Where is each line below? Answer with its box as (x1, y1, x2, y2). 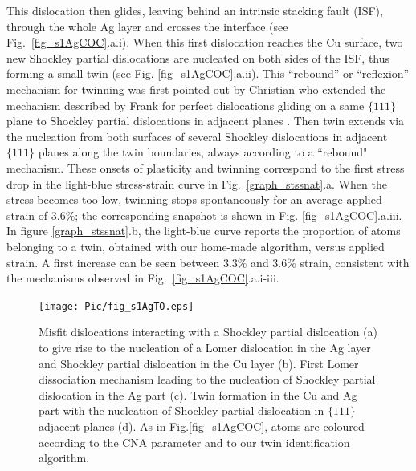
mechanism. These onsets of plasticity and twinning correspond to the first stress (6, 159, 405, 176)
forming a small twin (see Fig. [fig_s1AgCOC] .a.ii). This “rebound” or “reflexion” (6, 65, 410, 82)
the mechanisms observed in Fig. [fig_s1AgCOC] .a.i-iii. (6, 270, 279, 286)
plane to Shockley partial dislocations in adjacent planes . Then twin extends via (6, 112, 405, 129)
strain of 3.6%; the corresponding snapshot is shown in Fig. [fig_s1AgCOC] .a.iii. (6, 206, 402, 223)
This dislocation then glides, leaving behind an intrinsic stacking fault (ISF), (6, 2, 383, 18)
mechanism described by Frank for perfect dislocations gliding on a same (6, 96, 365, 113)
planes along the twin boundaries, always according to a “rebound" (38, 144, 368, 160)
